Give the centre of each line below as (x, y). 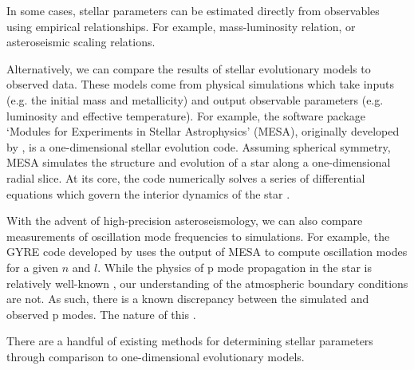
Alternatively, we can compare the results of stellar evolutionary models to (189, 68)
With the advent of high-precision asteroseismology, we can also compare (185, 220)
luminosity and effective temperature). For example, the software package (186, 115)
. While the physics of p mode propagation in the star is (235, 267)
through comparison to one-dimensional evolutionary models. (156, 356)
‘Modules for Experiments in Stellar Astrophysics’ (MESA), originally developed (203, 131)
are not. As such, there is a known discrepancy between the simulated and (188, 299)
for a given (32, 267)
